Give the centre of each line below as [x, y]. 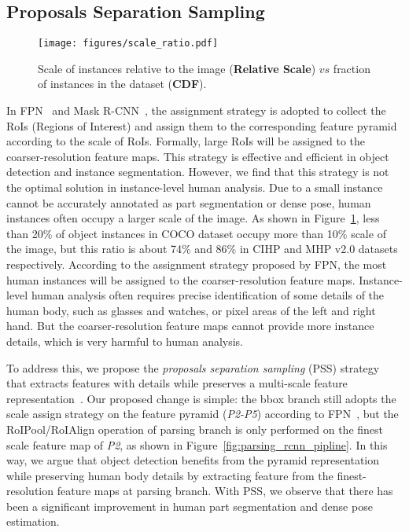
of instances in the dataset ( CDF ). [122, 84]
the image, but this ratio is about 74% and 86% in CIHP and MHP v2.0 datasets [202, 249]
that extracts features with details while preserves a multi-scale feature [177, 383]
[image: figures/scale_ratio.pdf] [128, 44]
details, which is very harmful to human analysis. [125, 341]
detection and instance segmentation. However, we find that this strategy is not [198, 172]
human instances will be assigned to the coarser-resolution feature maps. [181, 279]
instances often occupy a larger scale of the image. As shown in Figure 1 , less [193, 218]
